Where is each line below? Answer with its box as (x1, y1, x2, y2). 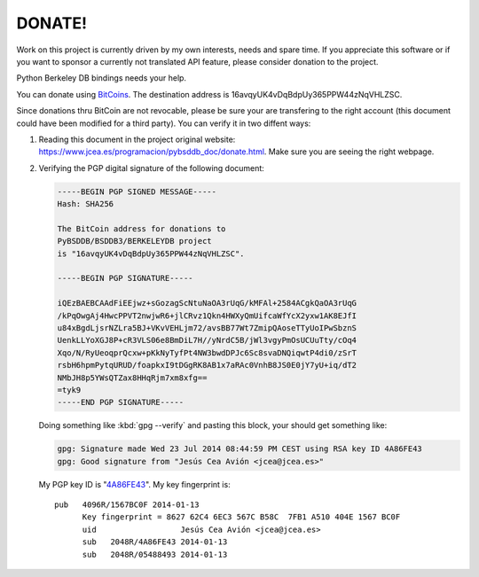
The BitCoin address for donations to (57, 223, 226, 234)
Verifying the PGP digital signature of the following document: (38, 162, 265, 173)
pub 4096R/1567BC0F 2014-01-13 (54, 500, 200, 510)
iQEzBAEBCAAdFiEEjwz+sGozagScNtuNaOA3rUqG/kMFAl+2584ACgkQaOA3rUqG (57, 298, 357, 308)
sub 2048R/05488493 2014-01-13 (82, 550, 228, 559)
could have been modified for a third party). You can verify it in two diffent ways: (16, 118, 311, 129)
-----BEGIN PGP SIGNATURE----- (57, 273, 194, 284)
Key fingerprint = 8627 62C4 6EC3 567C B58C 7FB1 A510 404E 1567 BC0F (82, 512, 401, 522)
